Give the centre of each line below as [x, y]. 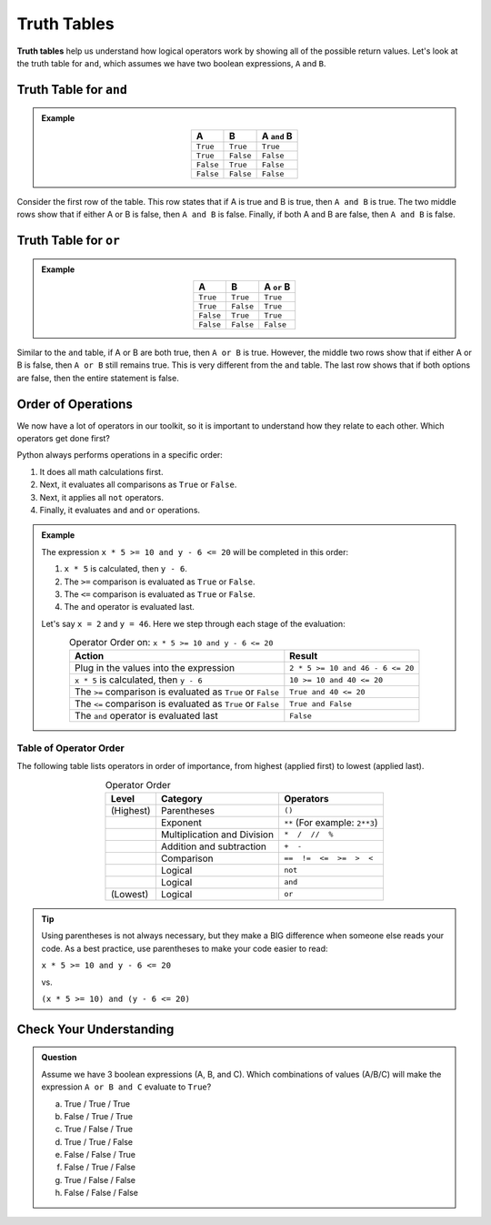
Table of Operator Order [70, 748]
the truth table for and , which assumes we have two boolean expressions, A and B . [171, 63]
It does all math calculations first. [101, 471]
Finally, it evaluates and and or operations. [120, 510]
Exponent [181, 822]
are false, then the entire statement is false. [98, 378]
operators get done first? [64, 438]
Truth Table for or [68, 240]
